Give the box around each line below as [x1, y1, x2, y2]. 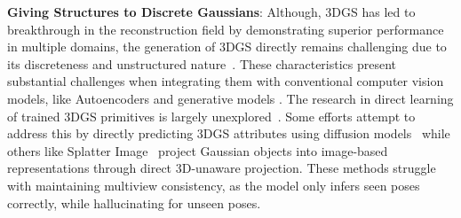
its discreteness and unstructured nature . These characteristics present [7, 54, 397, 73]
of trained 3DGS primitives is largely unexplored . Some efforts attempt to [7, 106, 416, 125]
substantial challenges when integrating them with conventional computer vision [7, 72, 444, 90]
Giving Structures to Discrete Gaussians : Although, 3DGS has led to [7, 3, 416, 20]
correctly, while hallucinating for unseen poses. [7, 193, 261, 212]
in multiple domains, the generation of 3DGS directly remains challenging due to [7, 37, 447, 56]
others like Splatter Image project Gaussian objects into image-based [7, 141, 388, 160]
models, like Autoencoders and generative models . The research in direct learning [7, 89, 454, 107]
